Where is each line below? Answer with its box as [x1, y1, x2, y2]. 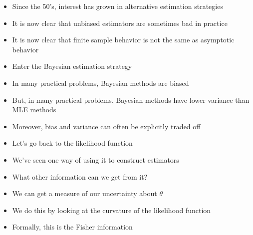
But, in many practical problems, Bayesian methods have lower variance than [12, 94, 250, 105]
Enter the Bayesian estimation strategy [12, 61, 132, 71]
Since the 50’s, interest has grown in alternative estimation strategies [12, 1, 223, 11]
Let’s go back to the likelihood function [12, 138, 133, 148]
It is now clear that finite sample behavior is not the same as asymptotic [12, 34, 235, 45]
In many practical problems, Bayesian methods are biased [12, 77, 189, 88]
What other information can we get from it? [12, 171, 148, 182]
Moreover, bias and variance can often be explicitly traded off [12, 121, 201, 131]
